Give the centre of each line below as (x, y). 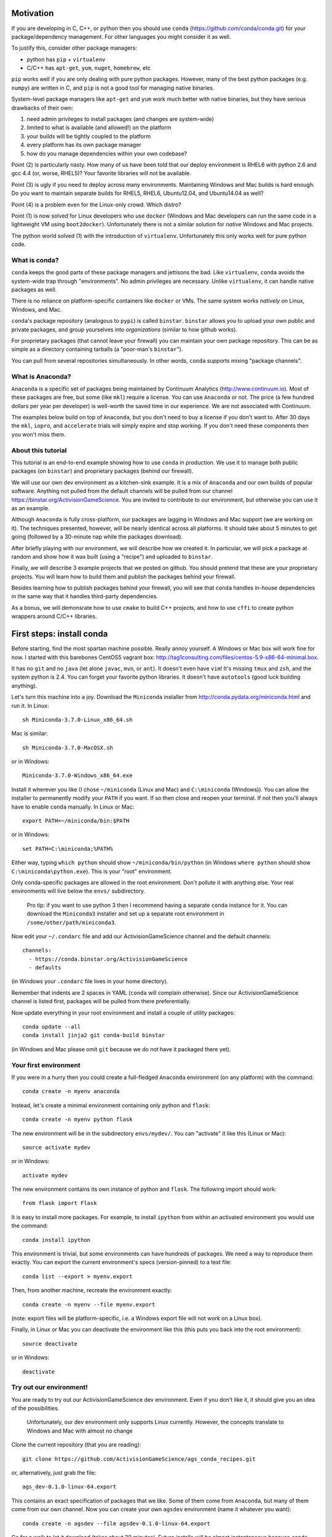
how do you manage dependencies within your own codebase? (107, 153)
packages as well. (34, 290)
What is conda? (35, 260)
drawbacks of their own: (42, 108)
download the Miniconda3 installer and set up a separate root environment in (125, 914)
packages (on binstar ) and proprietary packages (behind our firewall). (102, 471)
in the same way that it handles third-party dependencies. (85, 596)
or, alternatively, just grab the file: (54, 1473)
